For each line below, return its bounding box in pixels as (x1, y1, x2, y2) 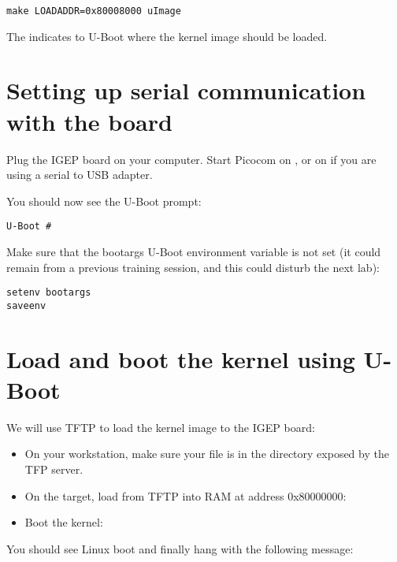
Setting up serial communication (6, 74, 366, 106)
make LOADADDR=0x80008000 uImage (6, 6, 181, 17)
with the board (6, 105, 173, 137)
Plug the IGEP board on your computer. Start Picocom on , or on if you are (6, 151, 377, 167)
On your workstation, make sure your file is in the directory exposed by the (24, 445, 389, 462)
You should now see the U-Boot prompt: (6, 192, 202, 209)
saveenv (6, 300, 46, 311)
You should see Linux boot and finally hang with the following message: (6, 540, 354, 556)
